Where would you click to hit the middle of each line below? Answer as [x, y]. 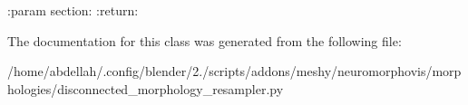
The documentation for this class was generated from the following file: [205, 40]
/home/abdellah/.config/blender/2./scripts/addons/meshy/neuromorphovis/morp [234, 71]
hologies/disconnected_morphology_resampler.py [146, 88]
